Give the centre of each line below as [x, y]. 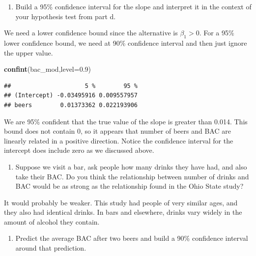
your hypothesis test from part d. [66, 16]
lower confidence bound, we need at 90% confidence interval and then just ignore [126, 43]
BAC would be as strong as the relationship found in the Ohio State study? [129, 186]
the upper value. [28, 52]
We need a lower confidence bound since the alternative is [91, 33]
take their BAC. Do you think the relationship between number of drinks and [132, 176]
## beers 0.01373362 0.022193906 [71, 105]
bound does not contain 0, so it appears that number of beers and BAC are [117, 131]
